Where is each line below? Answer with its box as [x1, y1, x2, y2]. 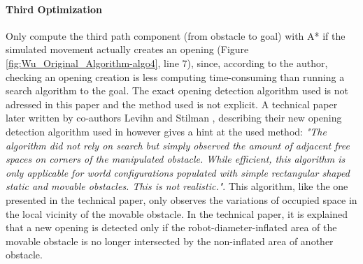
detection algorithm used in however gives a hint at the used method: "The [6, 124, 327, 138]
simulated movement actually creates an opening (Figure [6, 42, 249, 57]
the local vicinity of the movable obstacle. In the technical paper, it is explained [6, 206, 348, 221]
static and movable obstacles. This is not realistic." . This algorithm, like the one [6, 179, 348, 193]
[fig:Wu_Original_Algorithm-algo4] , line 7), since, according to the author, [6, 55, 328, 70]
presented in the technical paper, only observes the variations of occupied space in [6, 192, 357, 207]
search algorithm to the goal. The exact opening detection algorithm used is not [6, 83, 348, 98]
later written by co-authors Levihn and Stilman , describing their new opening [6, 110, 342, 125]
